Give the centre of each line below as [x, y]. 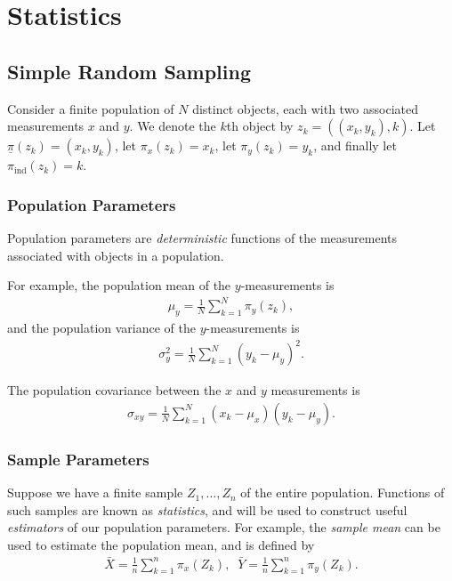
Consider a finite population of [91, 108]
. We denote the [173, 126]
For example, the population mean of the [119, 285]
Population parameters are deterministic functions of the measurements [202, 237]
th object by [260, 126]
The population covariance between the [114, 390]
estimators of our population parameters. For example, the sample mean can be [224, 527]
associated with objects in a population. [116, 255]
